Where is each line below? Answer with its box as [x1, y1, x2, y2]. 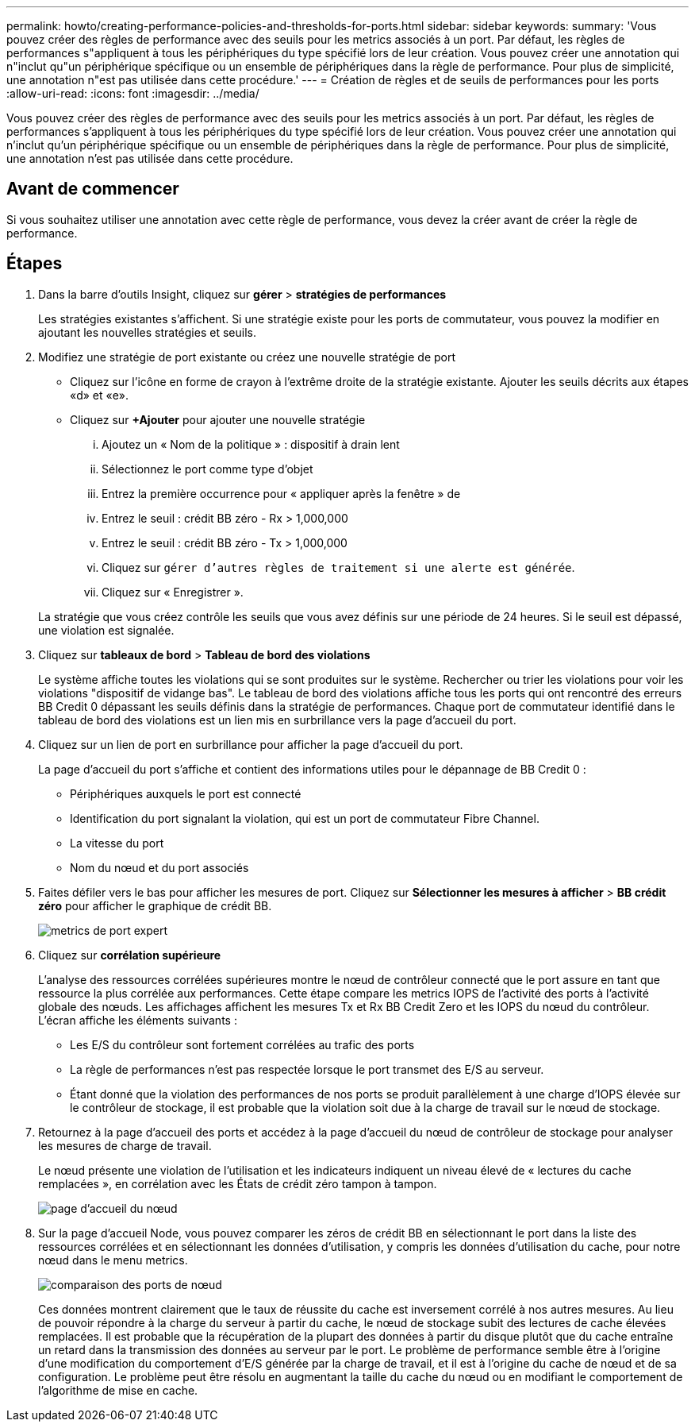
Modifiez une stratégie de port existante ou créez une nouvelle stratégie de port [38, 349, 456, 364]
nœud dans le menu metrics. [38, 1252, 188, 1267]
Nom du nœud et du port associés [70, 860, 249, 874]
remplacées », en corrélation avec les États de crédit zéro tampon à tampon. [38, 1176, 437, 1191]
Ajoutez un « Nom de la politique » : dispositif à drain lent [102, 437, 400, 451]
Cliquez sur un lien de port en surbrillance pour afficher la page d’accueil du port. [38, 737, 463, 751]
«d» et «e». [70, 388, 129, 402]
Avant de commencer [6, 179, 179, 199]
